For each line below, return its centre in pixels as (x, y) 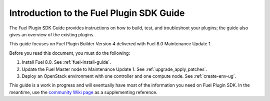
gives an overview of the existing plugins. (52, 34)
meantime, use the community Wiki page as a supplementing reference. (83, 92)
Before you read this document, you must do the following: (69, 53)
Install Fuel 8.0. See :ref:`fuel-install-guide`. (66, 62)
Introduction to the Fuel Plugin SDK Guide (97, 13)
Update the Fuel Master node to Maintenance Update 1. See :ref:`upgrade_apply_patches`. (114, 69)
